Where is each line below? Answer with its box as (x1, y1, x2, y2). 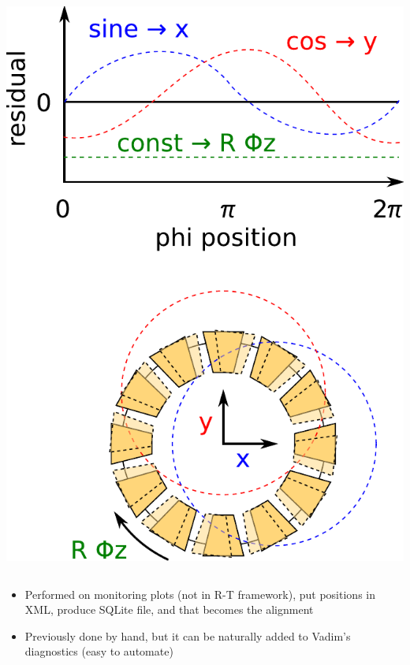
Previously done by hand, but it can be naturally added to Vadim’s (24, 627, 351, 644)
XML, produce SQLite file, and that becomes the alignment (24, 601, 314, 618)
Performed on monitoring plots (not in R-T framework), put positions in (24, 585, 375, 602)
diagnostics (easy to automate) (24, 643, 173, 659)
